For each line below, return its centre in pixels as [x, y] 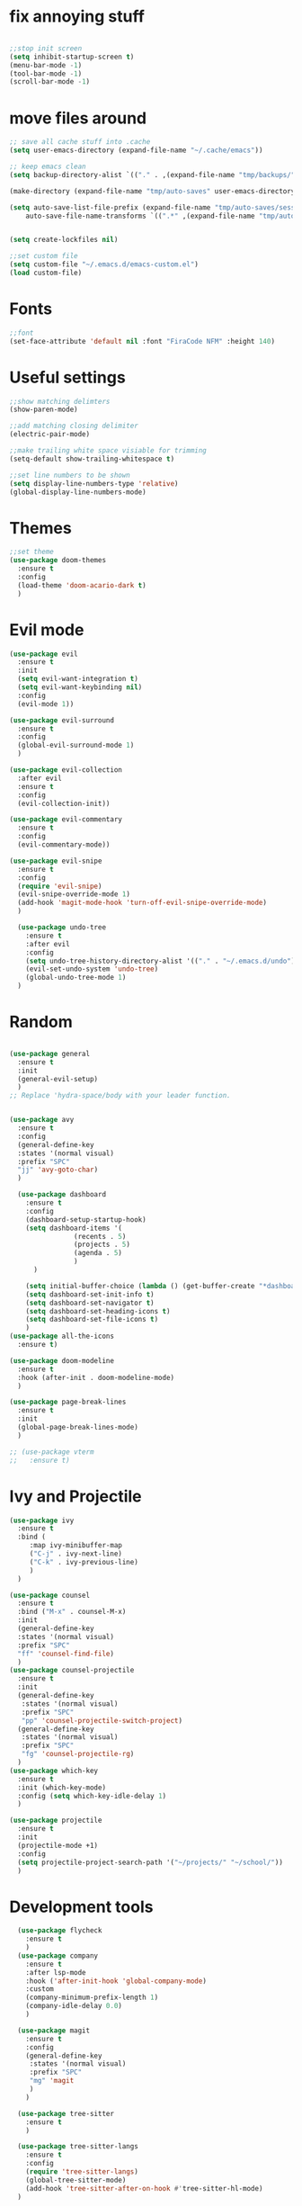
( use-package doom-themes [58, 560]
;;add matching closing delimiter [74, 426]
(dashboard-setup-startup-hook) [86, 1220]
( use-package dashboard [62, 1195]
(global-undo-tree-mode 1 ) [76, 978]
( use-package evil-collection [66, 770]
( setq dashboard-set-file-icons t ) [92, 1320]
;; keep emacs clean [48, 166]
